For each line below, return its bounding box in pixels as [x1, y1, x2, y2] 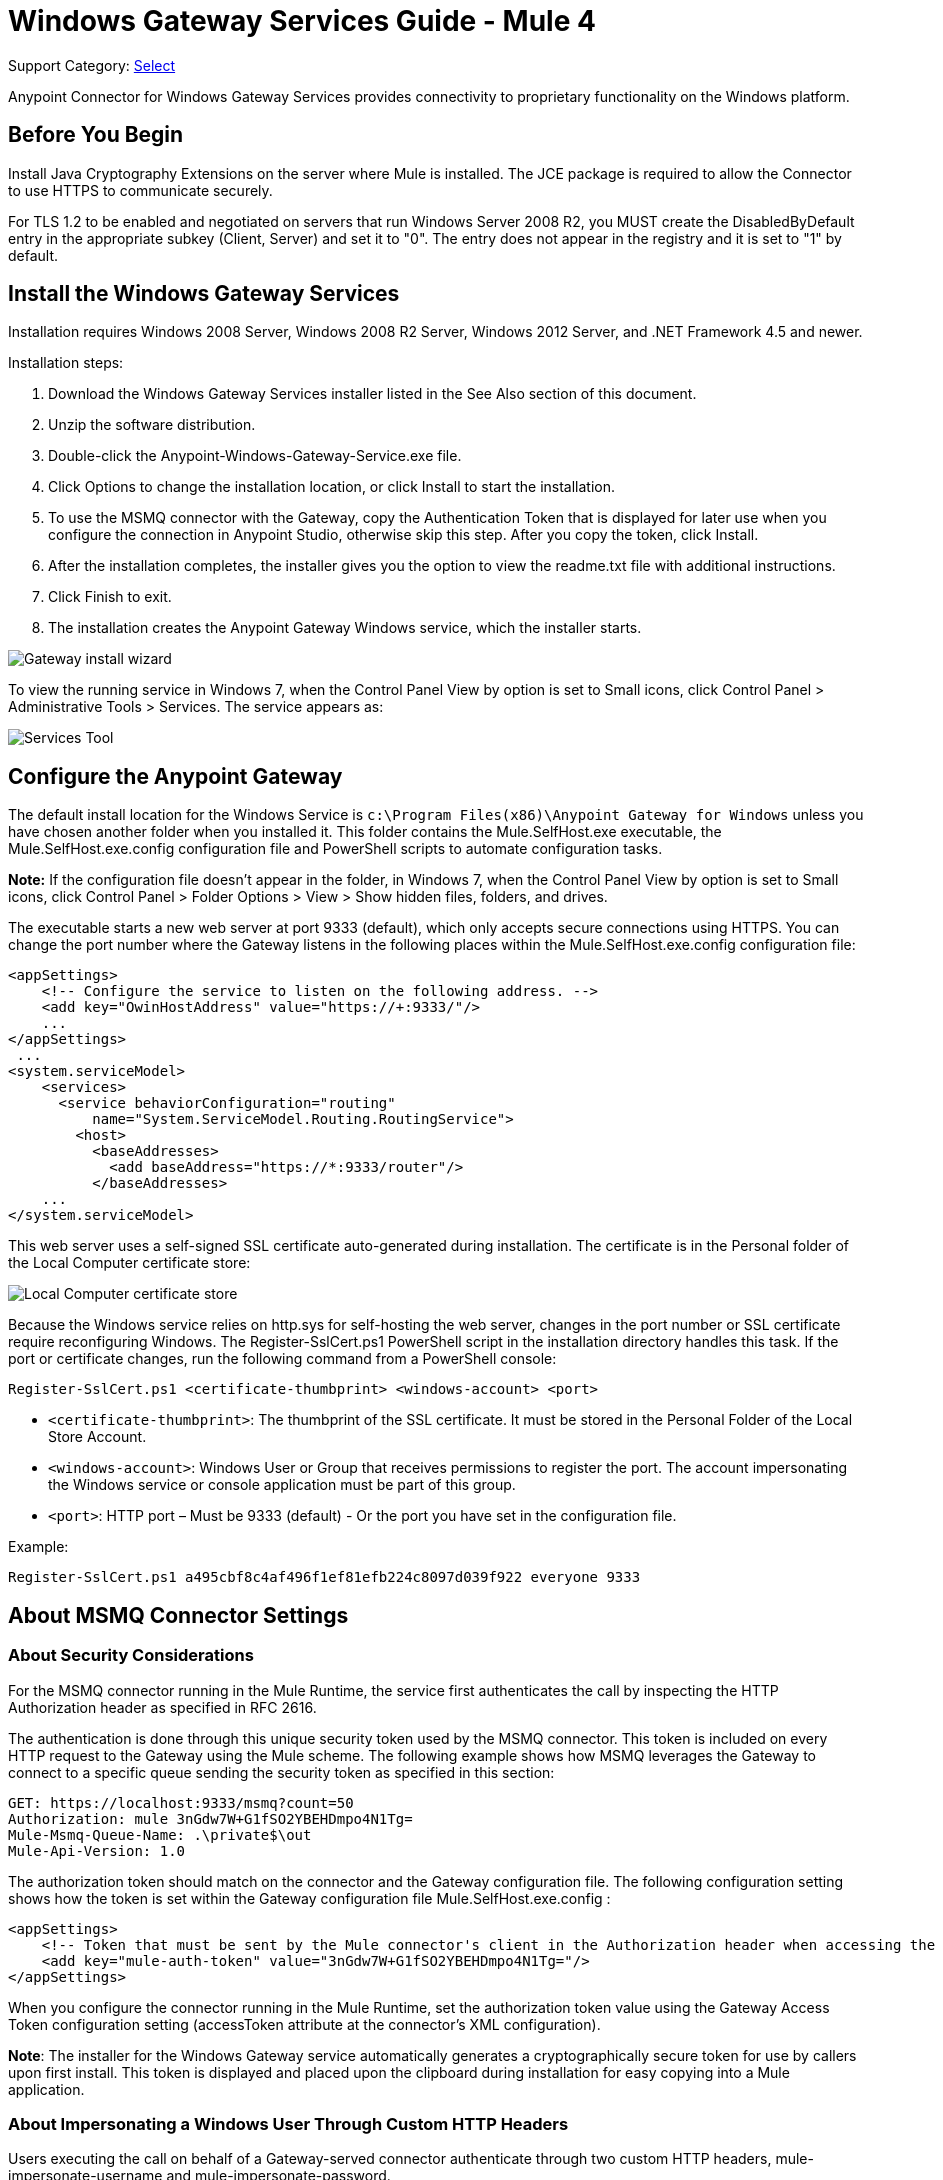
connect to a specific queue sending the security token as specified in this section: [8, 1763, 555, 1781]
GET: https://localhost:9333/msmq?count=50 [8, 1794, 354, 1811]
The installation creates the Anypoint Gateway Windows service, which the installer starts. [48, 619, 642, 637]
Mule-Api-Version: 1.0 [8, 1842, 186, 1859]
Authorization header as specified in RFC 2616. [8, 1698, 317, 1716]
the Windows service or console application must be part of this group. [48, 1476, 516, 1494]
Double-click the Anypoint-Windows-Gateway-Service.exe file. [48, 447, 462, 465]
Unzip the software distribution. [48, 416, 256, 434]
